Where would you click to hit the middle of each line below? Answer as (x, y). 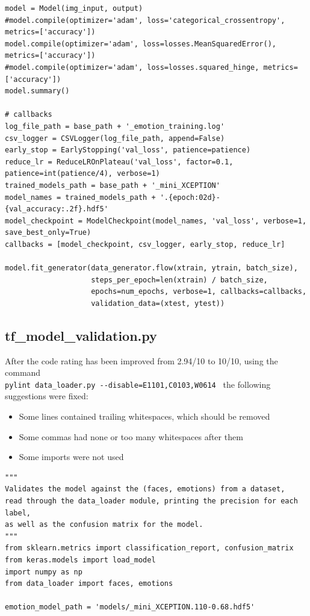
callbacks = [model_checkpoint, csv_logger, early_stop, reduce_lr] (145, 244)
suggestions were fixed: (47, 396)
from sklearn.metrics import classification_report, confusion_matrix (149, 548)
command (23, 372)
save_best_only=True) (48, 233)
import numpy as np (44, 572)
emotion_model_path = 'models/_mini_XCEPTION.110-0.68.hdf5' (130, 607)
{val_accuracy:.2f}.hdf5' (57, 209)
